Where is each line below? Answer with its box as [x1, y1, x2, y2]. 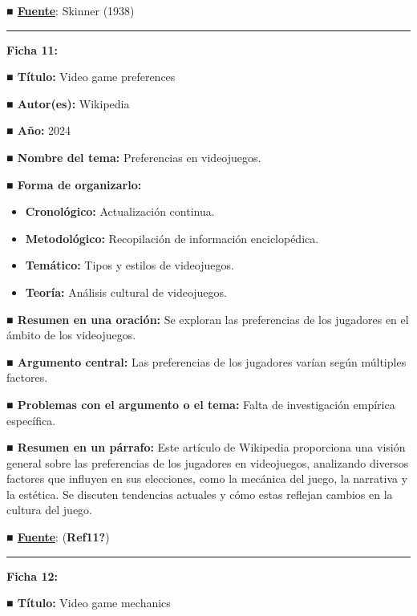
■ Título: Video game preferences [6, 68, 176, 85]
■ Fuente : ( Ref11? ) [6, 529, 110, 545]
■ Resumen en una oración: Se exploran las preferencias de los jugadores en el [6, 310, 409, 327]
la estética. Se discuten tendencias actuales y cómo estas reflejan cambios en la [6, 485, 393, 502]
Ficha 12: [6, 567, 59, 584]
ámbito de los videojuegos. [6, 326, 136, 343]
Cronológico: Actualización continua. [25, 203, 215, 220]
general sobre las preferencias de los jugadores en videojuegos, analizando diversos [6, 454, 409, 471]
